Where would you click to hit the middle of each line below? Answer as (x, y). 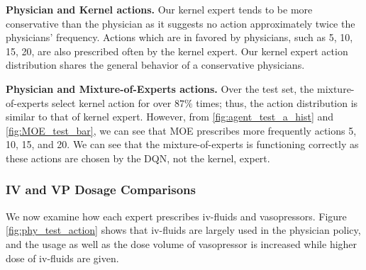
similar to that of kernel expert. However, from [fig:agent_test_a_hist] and (170, 117)
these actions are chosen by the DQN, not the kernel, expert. (138, 158)
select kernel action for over (112, 102)
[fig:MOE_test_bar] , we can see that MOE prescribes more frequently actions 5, (181, 130)
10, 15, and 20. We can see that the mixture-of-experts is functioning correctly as (182, 144)
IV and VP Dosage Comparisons (101, 190)
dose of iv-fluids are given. (62, 258)
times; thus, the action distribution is (277, 102)
